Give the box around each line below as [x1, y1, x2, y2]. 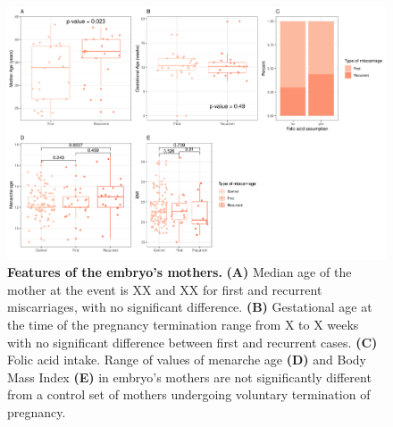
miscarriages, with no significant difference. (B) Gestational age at [7, 297, 372, 316]
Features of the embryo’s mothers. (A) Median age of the [7, 263, 352, 281]
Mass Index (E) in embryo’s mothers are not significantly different [7, 367, 372, 386]
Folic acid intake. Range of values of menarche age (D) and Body [7, 350, 366, 369]
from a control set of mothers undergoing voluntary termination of [7, 385, 371, 404]
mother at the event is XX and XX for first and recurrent [7, 280, 322, 298]
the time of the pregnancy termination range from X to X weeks [7, 315, 359, 334]
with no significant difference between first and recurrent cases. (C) [7, 332, 378, 351]
